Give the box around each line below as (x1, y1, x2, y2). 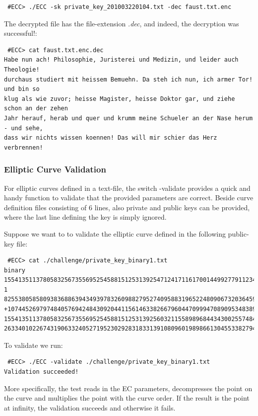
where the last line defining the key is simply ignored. (4, 212, 167, 222)
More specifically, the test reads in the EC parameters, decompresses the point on (4, 383, 253, 393)
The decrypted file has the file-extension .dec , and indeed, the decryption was (4, 18, 239, 28)
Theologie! (4, 66, 40, 73)
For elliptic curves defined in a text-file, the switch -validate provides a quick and (4, 182, 251, 193)
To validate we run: (4, 339, 63, 350)
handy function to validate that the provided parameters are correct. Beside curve (4, 192, 254, 203)
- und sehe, (4, 124, 43, 132)
